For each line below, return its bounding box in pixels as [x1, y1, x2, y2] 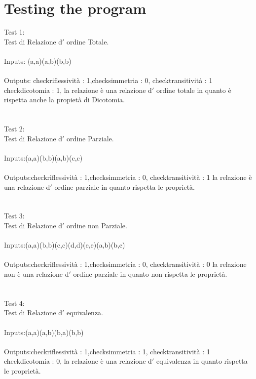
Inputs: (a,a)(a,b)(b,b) [4, 55, 72, 66]
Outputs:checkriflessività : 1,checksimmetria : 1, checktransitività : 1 [4, 346, 210, 356]
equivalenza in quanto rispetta [156, 356, 248, 366]
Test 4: [4, 297, 25, 308]
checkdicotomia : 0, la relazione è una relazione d [4, 356, 152, 366]
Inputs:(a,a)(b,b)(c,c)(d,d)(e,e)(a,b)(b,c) [4, 240, 125, 250]
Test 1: [4, 27, 25, 37]
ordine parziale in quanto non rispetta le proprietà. [73, 268, 227, 279]
